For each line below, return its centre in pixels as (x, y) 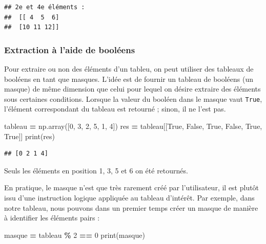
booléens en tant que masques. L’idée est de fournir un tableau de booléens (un (129, 79)
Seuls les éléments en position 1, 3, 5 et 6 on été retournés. (96, 170)
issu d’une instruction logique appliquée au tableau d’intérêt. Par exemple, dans (129, 197)
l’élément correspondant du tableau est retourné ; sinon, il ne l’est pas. (115, 109)
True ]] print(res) (29, 136)
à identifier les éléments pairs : (52, 218)
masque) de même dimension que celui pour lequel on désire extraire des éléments (132, 89)
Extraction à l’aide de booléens (70, 49)
